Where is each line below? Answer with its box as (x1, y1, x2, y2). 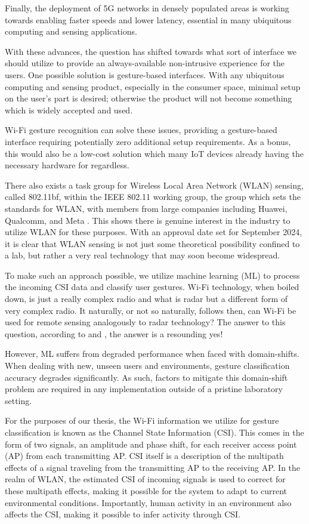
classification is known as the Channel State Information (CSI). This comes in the (5, 426, 304, 438)
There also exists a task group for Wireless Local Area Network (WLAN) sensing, (5, 178, 304, 191)
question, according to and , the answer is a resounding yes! (5, 327, 223, 340)
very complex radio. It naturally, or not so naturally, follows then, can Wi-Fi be (5, 304, 296, 316)
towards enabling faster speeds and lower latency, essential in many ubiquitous (5, 13, 292, 26)
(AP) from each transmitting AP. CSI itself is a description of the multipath (5, 449, 284, 462)
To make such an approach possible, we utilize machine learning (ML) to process (5, 269, 300, 281)
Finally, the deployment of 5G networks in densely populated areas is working (5, 2, 289, 14)
